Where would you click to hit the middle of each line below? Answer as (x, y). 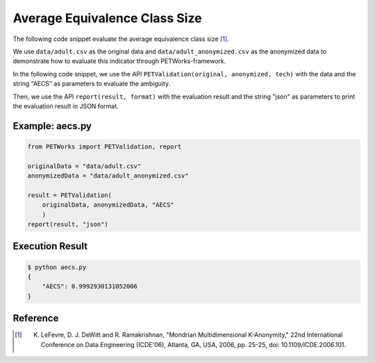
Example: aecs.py (52, 126)
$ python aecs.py (57, 267)
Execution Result (50, 246)
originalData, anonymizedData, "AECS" (108, 205)
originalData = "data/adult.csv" (84, 166)
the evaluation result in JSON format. (66, 106)
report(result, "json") (68, 225)
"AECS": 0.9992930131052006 (90, 287)
